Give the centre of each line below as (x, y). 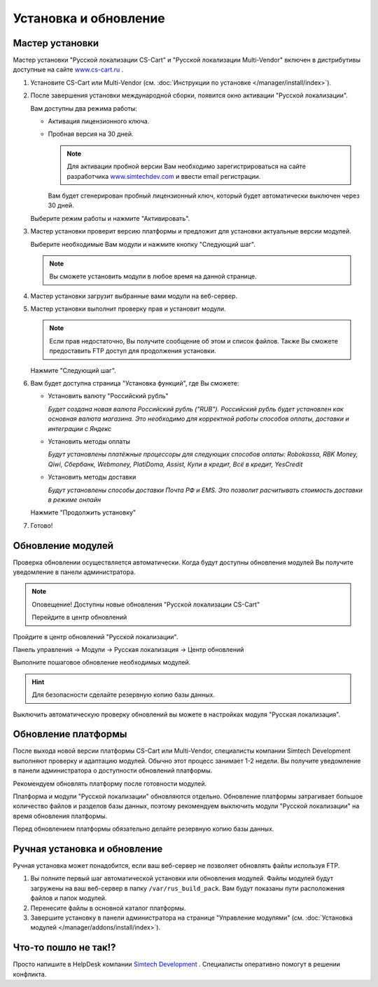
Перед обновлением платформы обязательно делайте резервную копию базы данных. (143, 829)
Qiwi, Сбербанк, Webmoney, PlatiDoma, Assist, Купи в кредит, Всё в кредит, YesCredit (175, 464)
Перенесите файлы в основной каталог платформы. (108, 908)
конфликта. (30, 974)
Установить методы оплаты (89, 441)
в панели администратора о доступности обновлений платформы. (113, 770)
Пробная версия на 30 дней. (91, 134)
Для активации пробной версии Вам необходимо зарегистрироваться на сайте (186, 166)
